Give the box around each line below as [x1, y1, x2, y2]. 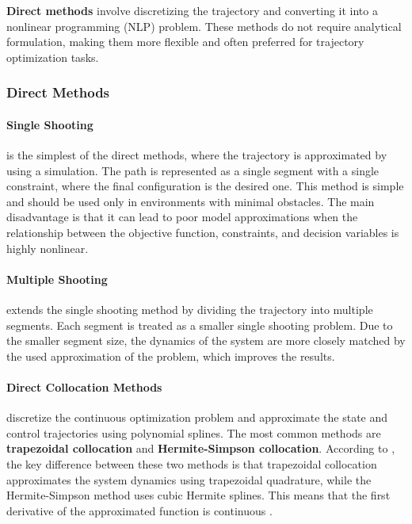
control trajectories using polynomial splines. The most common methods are [6, 424, 381, 441]
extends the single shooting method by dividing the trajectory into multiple [6, 300, 373, 317]
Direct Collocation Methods [6, 378, 162, 395]
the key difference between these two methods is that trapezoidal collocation [6, 455, 377, 472]
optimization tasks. [6, 48, 99, 65]
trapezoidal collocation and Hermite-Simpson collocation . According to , [6, 440, 395, 457]
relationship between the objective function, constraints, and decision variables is [6, 224, 399, 240]
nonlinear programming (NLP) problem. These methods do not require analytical [6, 17, 402, 34]
